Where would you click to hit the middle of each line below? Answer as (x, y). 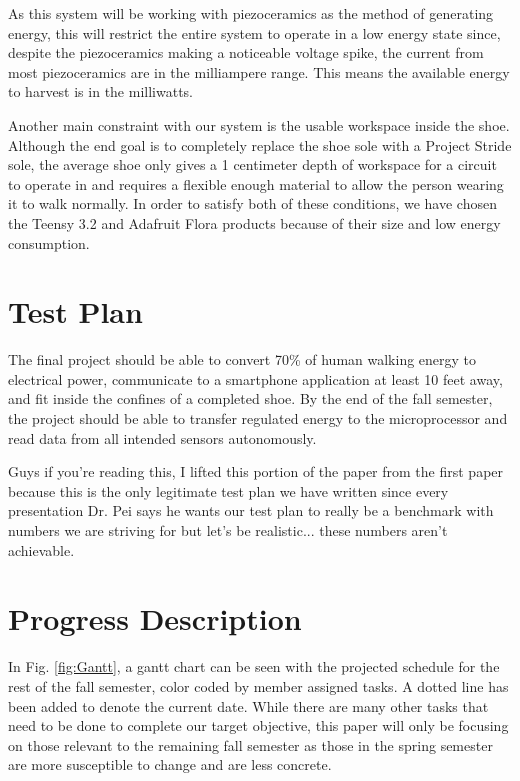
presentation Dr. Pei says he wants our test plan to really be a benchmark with (251, 510)
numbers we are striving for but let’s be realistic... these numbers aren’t (228, 530)
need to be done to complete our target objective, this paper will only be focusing (258, 725)
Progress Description (155, 618)
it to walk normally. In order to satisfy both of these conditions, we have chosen (252, 203)
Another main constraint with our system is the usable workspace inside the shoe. (259, 124)
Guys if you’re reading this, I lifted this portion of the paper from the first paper (256, 471)
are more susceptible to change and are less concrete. (170, 764)
